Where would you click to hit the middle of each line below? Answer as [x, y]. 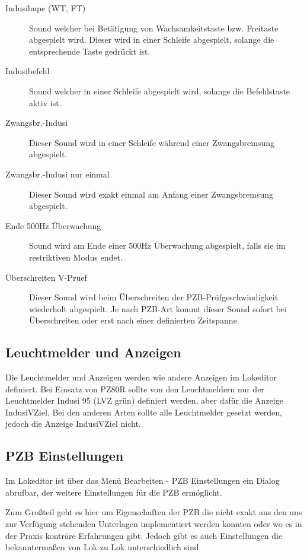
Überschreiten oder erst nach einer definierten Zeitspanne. [134, 320]
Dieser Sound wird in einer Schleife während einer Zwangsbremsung [152, 142]
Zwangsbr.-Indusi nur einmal [57, 174]
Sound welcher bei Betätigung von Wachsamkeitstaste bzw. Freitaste [154, 28]
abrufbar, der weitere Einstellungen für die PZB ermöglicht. [114, 492]
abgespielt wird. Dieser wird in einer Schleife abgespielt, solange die [152, 39]
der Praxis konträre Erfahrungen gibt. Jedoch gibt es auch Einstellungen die [144, 535]
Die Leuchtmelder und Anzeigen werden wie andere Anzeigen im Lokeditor [141, 377]
